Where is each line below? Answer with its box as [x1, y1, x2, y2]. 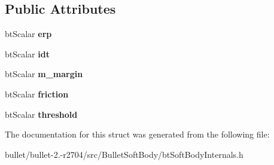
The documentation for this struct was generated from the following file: [5, 128, 270, 140]
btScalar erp [5, 27, 52, 40]
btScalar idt [5, 47, 50, 60]
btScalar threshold [5, 108, 78, 120]
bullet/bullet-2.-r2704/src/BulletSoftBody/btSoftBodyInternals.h [5, 148, 243, 160]
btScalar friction [5, 87, 69, 100]
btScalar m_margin [5, 68, 83, 80]
